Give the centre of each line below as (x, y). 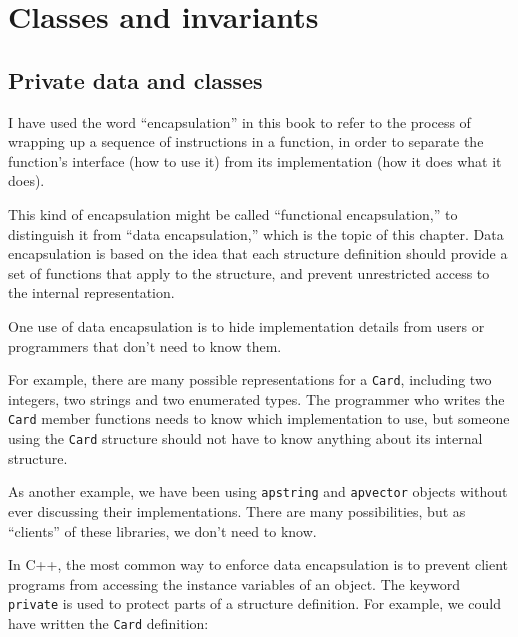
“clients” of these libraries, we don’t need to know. (162, 530)
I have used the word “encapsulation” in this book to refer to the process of (239, 121)
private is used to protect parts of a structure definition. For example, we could (254, 603)
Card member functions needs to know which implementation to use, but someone (259, 418)
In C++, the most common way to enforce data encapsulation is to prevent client (258, 564)
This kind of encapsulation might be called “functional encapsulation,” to (233, 213)
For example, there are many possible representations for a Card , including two (250, 379)
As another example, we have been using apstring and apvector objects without (258, 491)
